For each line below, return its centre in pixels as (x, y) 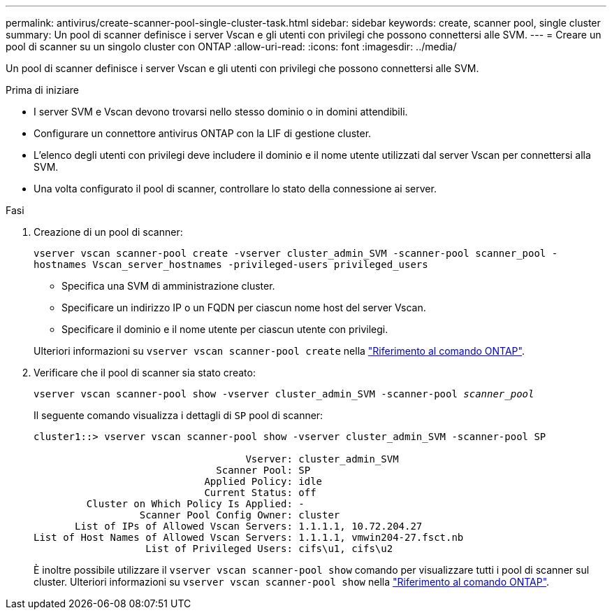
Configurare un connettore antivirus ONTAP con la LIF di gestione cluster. (203, 133)
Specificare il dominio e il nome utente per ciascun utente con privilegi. (225, 329)
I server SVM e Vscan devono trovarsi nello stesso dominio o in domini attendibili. (221, 112)
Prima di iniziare (42, 90)
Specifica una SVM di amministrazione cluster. (168, 286)
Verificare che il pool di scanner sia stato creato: (145, 373)
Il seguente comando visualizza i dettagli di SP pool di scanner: (178, 415)
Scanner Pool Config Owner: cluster (240, 515)
